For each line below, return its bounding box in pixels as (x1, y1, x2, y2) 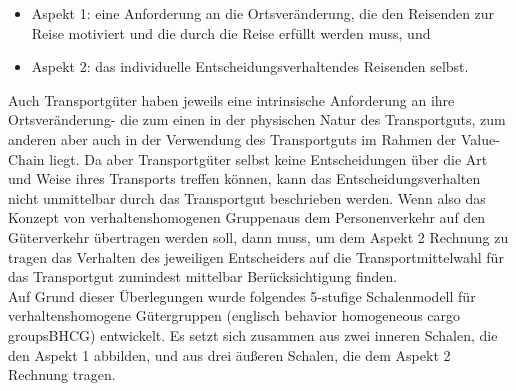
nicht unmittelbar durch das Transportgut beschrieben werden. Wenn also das (8, 187, 486, 208)
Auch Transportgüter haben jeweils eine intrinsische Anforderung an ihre (8, 89, 455, 110)
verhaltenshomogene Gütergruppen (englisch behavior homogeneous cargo (8, 305, 461, 326)
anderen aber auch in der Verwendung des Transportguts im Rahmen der (8, 128, 457, 149)
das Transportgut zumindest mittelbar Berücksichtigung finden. (8, 266, 398, 287)
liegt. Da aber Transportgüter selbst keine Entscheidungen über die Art (49, 148, 488, 169)
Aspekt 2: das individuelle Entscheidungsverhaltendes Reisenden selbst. (31, 56, 469, 77)
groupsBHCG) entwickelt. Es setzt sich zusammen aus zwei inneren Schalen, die (8, 324, 498, 345)
